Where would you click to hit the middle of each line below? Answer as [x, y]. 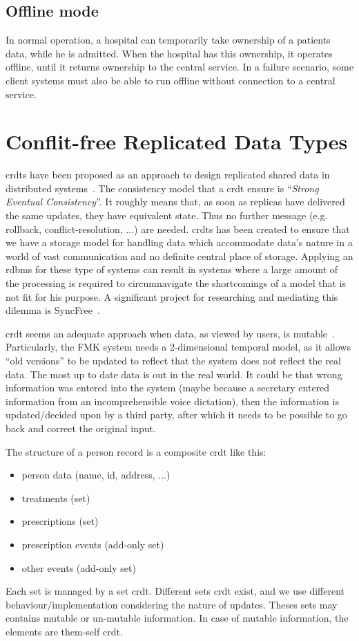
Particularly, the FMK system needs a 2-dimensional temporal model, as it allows [178, 347]
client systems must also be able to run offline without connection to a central [171, 80]
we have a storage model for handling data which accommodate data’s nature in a [179, 242]
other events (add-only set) [79, 567]
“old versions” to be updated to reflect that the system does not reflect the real [173, 361]
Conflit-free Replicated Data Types [177, 141]
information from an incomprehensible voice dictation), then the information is [172, 401]
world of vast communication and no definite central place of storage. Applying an [179, 256]
